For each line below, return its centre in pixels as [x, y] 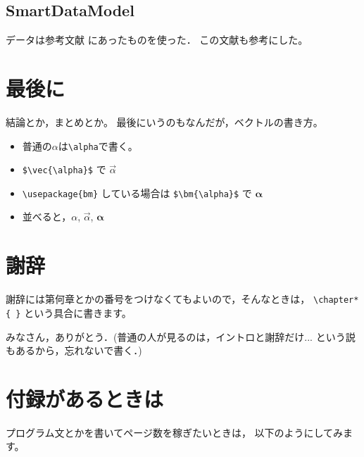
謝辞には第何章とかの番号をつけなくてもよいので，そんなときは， [158, 299]
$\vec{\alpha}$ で [64, 169]
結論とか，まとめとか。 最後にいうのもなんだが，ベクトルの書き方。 [164, 121]
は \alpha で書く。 [98, 145]
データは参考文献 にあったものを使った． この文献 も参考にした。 [157, 40]
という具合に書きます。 [78, 312]
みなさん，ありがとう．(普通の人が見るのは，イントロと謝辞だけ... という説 [181, 336]
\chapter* [336, 300]
